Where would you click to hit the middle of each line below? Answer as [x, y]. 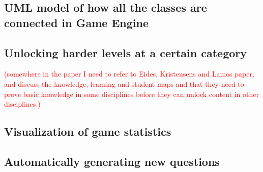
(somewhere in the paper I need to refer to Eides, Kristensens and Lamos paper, [129, 74]
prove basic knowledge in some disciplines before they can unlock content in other [131, 94]
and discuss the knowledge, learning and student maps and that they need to [124, 83]
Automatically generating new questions [112, 161]
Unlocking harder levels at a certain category [126, 52]
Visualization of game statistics [88, 131]
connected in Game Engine [77, 22]
